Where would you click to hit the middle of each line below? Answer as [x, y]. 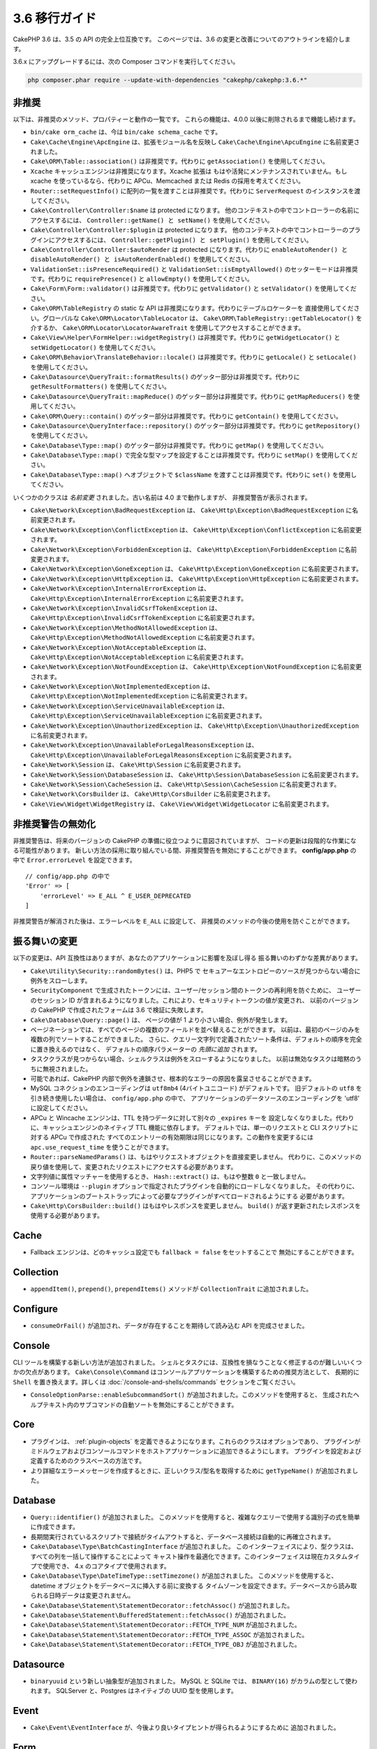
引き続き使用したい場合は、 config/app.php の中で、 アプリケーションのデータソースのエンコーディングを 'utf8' [195, 1098]
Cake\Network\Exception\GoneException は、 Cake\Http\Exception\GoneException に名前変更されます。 [197, 569]
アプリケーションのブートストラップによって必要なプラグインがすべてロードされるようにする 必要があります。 [189, 1196]
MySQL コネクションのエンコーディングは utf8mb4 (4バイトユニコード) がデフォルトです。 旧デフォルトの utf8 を [196, 1089]
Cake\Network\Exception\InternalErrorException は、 [120, 588]
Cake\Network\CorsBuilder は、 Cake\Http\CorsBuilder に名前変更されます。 [152, 794]
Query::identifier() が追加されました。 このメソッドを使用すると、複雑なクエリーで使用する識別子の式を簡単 [195, 1517]
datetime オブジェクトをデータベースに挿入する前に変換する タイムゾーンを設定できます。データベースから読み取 [194, 1585]
